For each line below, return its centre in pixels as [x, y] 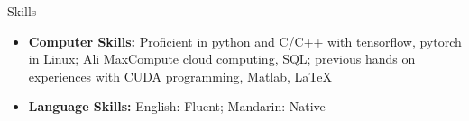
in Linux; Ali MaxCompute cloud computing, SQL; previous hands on [222, 59]
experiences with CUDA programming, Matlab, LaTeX [180, 76]
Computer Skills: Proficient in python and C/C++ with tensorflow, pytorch [245, 41]
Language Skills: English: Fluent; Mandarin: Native [177, 106]
